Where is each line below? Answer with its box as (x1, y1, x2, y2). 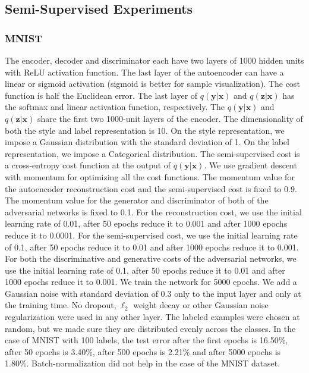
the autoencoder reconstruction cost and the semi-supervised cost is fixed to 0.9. (5, 182, 297, 195)
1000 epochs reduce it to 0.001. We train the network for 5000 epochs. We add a (5, 275, 297, 288)
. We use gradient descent (204, 159, 297, 171)
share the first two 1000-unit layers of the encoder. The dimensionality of (37, 112, 303, 124)
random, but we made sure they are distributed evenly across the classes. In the (5, 322, 296, 334)
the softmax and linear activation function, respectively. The (5, 101, 225, 113)
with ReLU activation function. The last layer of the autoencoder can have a (5, 65, 284, 78)
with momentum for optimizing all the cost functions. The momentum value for (5, 170, 295, 183)
